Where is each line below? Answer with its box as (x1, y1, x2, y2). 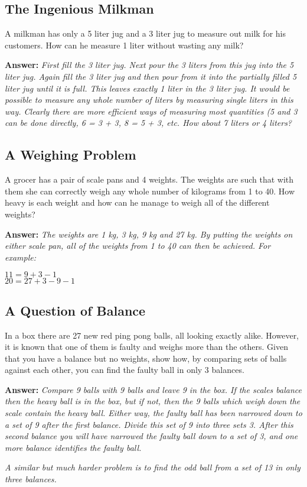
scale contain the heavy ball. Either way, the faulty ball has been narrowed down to (5, 407, 302, 419)
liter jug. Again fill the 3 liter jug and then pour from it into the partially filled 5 (5, 70, 297, 82)
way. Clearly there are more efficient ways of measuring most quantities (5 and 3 (5, 105, 298, 117)
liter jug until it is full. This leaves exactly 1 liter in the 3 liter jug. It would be (5, 82, 290, 94)
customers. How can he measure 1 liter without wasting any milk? (5, 38, 244, 51)
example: (5, 251, 37, 263)
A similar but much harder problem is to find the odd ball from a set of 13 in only (5, 461, 301, 473)
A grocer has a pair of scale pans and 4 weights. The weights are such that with (5, 173, 294, 186)
